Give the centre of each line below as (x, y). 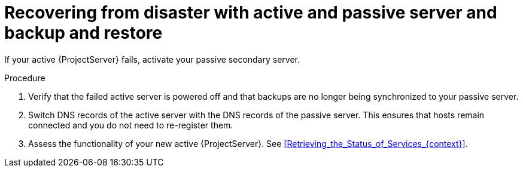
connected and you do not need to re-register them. (131, 125)
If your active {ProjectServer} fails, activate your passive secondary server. (152, 59)
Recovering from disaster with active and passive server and (251, 13)
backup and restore (83, 33)
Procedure (25, 78)
